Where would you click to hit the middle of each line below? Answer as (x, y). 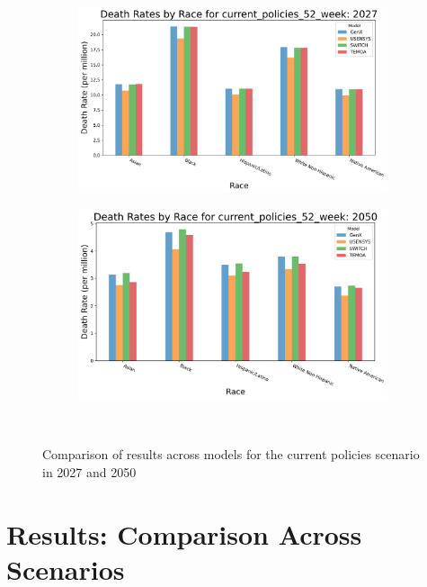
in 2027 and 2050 (89, 471)
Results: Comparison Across (184, 533)
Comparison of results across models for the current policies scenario (231, 454)
